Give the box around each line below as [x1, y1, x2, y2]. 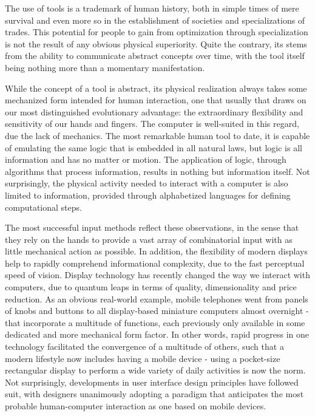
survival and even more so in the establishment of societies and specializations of [5, 13, 305, 26]
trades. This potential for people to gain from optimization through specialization [5, 26, 308, 38]
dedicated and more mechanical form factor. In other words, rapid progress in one [5, 328, 310, 341]
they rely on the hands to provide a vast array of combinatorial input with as [5, 233, 293, 245]
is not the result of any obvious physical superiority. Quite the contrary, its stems [5, 37, 307, 50]
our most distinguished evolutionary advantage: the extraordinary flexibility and [5, 105, 303, 118]
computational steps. [5, 200, 82, 213]
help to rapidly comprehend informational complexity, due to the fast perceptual [5, 256, 305, 269]
